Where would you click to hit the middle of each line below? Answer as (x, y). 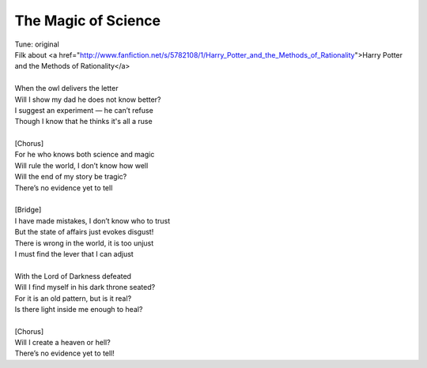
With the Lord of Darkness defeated (73, 276)
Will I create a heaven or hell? (62, 343)
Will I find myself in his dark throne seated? (85, 287)
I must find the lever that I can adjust (74, 253)
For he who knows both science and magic (85, 155)
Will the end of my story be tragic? (71, 177)
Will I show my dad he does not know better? (88, 100)
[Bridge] (28, 210)
